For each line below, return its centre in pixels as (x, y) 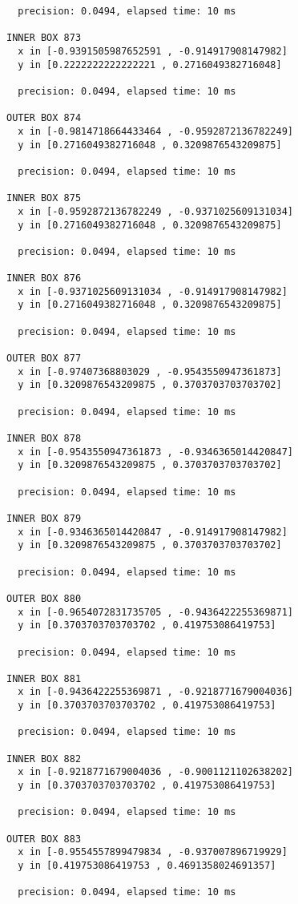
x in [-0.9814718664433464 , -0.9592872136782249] (155, 131)
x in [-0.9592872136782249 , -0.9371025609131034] (155, 211)
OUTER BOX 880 (44, 598)
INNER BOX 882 (44, 759)
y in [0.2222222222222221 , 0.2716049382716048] (150, 65)
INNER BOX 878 (44, 438)
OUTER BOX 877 (44, 359)
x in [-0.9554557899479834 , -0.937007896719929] (153, 852)
